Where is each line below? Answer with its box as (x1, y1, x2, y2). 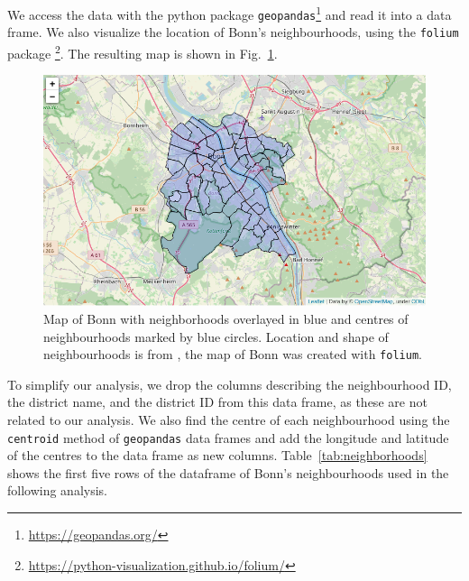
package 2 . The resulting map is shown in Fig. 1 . (7, 41, 278, 62)
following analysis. (7, 481, 108, 500)
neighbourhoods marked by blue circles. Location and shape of (43, 327, 389, 346)
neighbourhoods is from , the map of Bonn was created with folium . (43, 345, 422, 364)
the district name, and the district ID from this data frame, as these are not (7, 392, 428, 411)
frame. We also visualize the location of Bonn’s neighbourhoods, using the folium (7, 23, 459, 41)
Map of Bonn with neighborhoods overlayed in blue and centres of (43, 309, 409, 327)
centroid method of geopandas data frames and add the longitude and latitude (7, 428, 449, 447)
